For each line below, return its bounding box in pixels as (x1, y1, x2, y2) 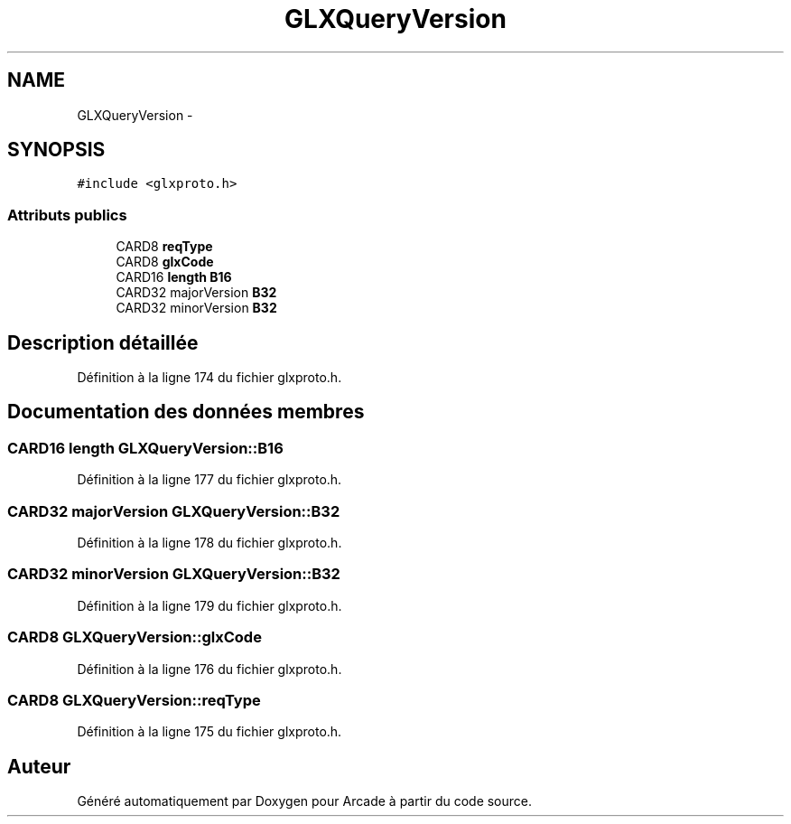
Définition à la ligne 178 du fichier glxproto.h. (77, 535, 342, 550)
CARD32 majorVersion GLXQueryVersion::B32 (7, 501, 340, 520)
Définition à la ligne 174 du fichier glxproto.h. (77, 370, 342, 386)
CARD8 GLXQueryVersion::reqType (7, 690, 261, 709)
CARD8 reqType (116, 239, 213, 255)
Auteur (7, 754, 71, 778)
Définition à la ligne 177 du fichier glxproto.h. (77, 472, 342, 488)
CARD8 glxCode (116, 254, 214, 270)
